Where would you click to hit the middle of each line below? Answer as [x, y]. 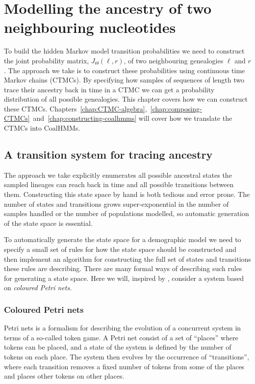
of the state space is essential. [48, 223]
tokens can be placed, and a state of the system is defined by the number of [118, 347]
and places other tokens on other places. [64, 376]
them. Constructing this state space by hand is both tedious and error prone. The [127, 194]
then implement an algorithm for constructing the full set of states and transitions [127, 259]
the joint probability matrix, [47, 60]
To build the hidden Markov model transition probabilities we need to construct [124, 51]
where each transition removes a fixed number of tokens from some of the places [124, 366]
